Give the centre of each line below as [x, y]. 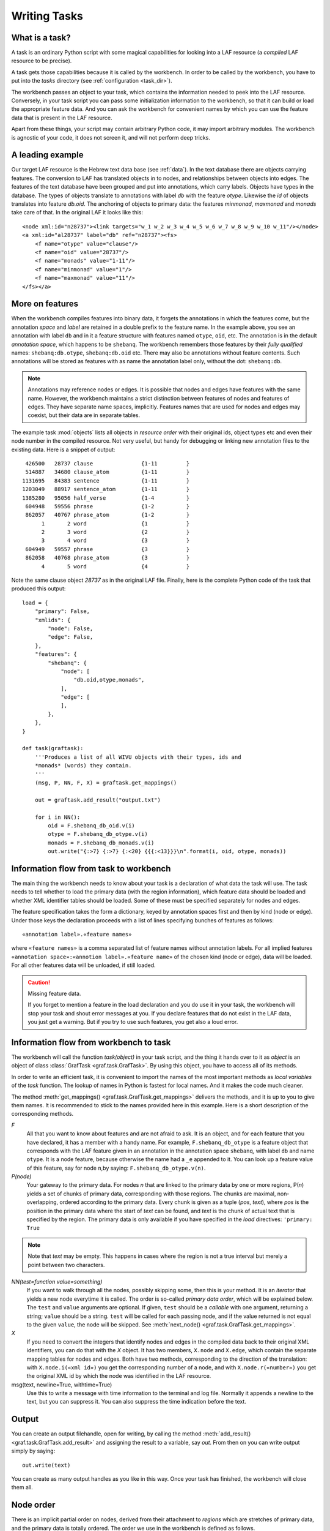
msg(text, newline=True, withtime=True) [62, 1385]
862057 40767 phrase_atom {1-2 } [108, 515]
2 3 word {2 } [116, 532]
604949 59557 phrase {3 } [108, 549]
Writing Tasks [47, 16]
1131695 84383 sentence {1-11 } [106, 480]
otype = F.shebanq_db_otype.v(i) [98, 834]
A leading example [47, 155]
